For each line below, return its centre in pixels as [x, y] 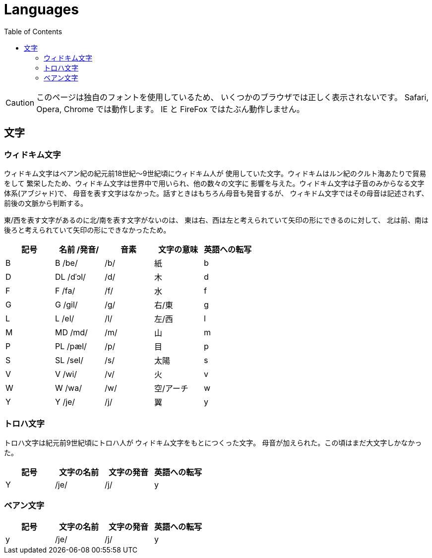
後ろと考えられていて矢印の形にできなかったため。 [87, 230]
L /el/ [65, 318]
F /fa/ [65, 290]
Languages [41, 9]
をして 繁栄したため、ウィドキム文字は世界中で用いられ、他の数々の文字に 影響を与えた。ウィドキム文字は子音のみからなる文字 [214, 183]
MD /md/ [71, 332]
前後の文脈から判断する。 [46, 203]
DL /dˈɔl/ [70, 277]
